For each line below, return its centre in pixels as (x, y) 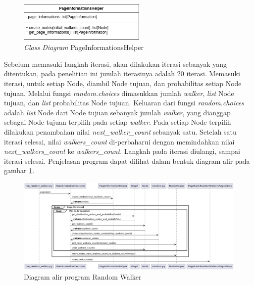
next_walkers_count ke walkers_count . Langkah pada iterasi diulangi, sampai (122, 151)
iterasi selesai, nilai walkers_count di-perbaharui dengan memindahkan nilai (119, 141)
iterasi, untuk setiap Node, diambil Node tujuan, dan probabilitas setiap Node (123, 83)
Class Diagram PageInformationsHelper (84, 47)
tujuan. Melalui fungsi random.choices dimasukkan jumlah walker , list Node (119, 93)
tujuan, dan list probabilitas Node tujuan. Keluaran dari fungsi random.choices (124, 103)
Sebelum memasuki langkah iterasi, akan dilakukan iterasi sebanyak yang (115, 64)
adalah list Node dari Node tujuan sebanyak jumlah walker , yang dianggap (117, 112)
